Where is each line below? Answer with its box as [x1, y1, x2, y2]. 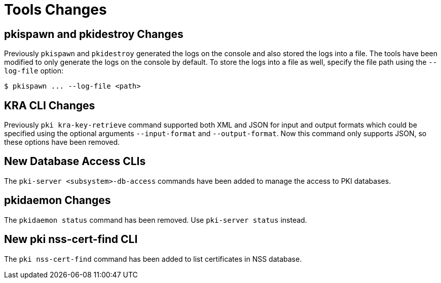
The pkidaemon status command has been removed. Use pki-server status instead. [4, 215, 307, 224]
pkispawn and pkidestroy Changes [4, 27, 183, 41]
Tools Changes [4, 1, 107, 18]
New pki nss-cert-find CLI [4, 233, 138, 246]
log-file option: [4, 66, 64, 75]
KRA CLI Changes [4, 99, 95, 112]
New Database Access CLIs [4, 155, 146, 168]
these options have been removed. [4, 138, 120, 147]
